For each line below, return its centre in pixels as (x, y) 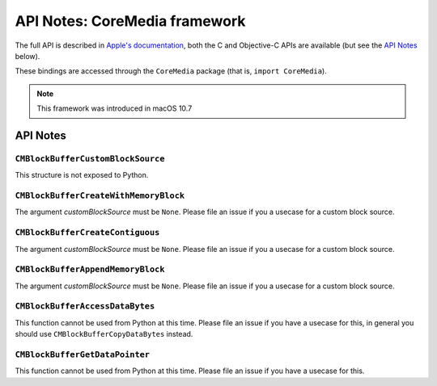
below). (28, 56)
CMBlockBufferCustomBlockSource (90, 159)
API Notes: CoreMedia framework (130, 21)
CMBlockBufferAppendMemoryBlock (90, 269)
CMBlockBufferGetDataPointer (82, 354)
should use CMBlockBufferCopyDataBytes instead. (104, 334)
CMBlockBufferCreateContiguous (87, 233)
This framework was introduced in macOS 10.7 (115, 108)
